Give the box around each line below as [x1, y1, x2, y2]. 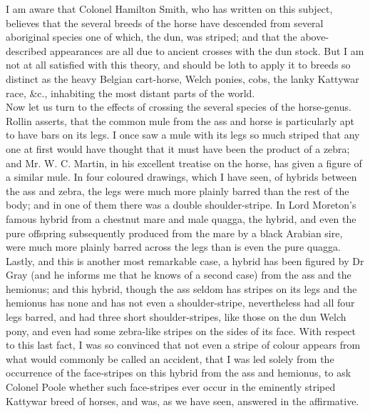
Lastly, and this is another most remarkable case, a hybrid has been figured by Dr [6, 253, 364, 268]
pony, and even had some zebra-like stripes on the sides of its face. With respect [6, 323, 356, 338]
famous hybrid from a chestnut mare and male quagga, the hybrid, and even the [6, 211, 356, 226]
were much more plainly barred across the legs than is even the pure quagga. [6, 239, 341, 254]
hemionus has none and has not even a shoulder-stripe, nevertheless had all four [6, 295, 355, 310]
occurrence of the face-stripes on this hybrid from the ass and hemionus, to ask [6, 365, 351, 380]
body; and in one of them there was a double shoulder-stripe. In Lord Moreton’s [6, 197, 356, 212]
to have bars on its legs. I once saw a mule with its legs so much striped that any [6, 127, 360, 142]
